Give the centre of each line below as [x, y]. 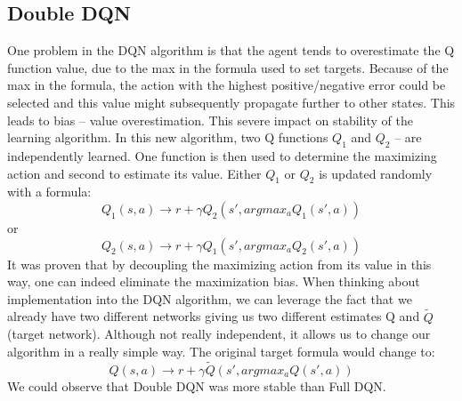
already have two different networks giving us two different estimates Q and [214, 316]
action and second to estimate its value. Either [134, 173]
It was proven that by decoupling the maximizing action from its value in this [219, 264]
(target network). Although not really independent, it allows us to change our [219, 334]
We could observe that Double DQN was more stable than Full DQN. [197, 385]
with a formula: [49, 192]
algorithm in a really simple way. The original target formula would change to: [221, 351]
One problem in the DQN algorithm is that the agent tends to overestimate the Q [231, 50]
